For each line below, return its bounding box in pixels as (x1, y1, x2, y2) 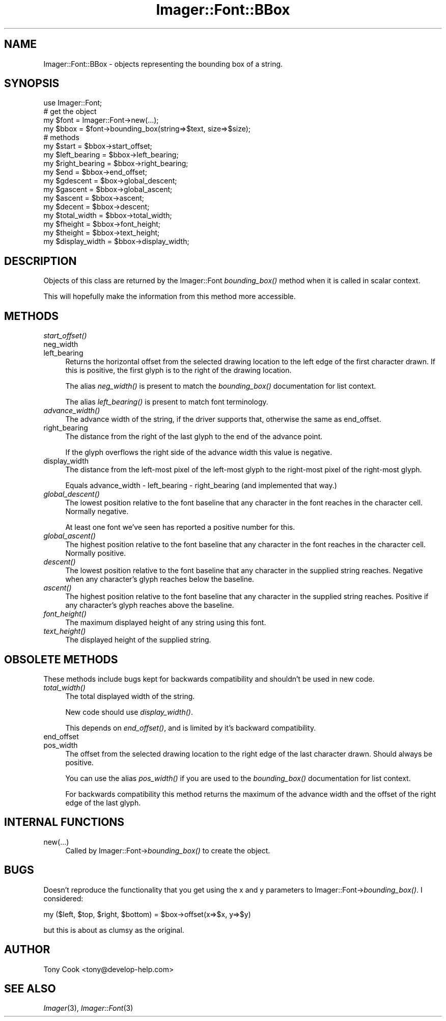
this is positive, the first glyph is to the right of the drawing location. (65, 366, 292, 375)
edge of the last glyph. (65, 798, 141, 807)
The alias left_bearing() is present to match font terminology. (65, 397, 268, 407)
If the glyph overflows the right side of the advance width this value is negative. (65, 448, 332, 457)
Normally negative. (65, 507, 129, 516)
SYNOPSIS (4, 77, 60, 90)
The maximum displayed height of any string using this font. (65, 618, 266, 627)
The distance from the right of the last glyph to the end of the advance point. (65, 432, 323, 441)
